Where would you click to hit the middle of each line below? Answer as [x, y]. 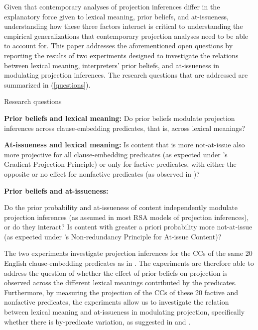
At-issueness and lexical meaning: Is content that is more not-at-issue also [125, 145]
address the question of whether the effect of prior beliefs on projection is [116, 273]
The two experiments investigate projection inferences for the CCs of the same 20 [128, 253]
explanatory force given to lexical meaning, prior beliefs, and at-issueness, [116, 16]
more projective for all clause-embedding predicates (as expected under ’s [116, 154]
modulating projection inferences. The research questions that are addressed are [126, 75]
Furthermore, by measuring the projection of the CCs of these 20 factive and [121, 292]
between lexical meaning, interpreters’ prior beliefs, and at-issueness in [112, 65]
